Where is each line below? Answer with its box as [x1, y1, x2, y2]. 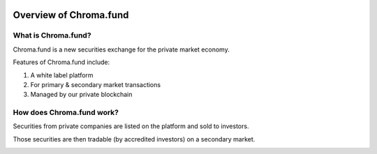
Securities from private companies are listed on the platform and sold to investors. [13, 122, 249, 130]
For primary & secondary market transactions [30, 80, 161, 88]
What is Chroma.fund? [13, 31, 91, 40]
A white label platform [30, 70, 94, 79]
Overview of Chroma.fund [13, 9, 129, 21]
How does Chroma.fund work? [13, 108, 119, 118]
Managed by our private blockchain [30, 91, 133, 99]
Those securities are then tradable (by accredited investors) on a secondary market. [13, 134, 256, 143]
